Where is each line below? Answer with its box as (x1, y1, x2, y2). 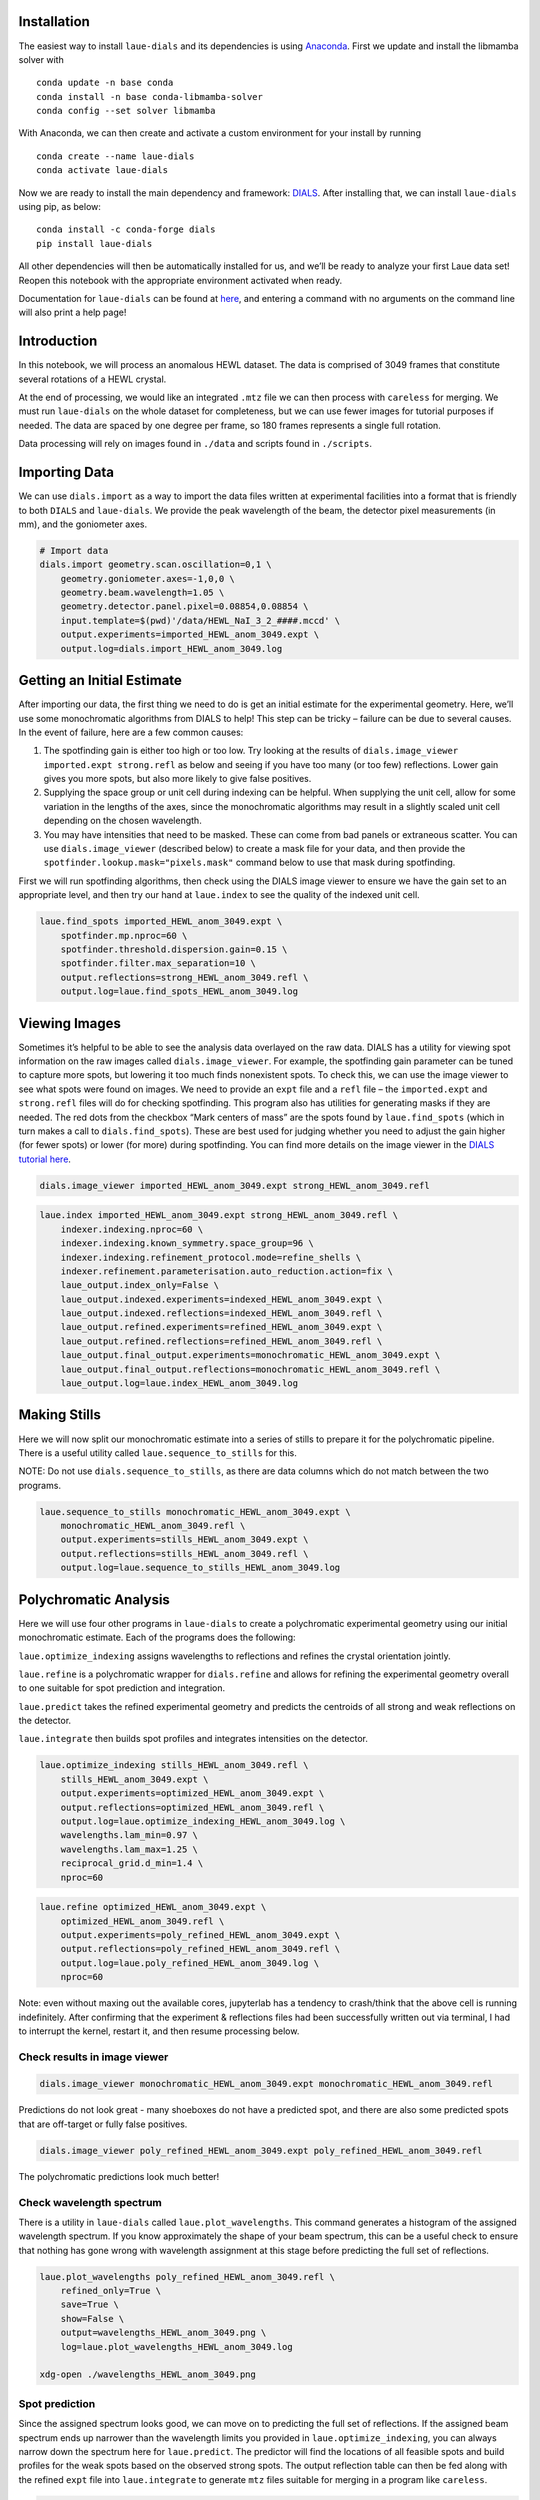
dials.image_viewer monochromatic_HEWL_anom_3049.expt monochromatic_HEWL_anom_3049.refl (39, 2078, 494, 2090)
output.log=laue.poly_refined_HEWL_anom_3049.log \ (60, 1957, 320, 1969)
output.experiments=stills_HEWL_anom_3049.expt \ (60, 1534, 309, 1545)
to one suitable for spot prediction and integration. (18, 1682, 226, 1694)
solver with (18, 53, 64, 65)
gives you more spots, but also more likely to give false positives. (43, 773, 312, 785)
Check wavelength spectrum (18, 2195, 162, 2209)
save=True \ (60, 2299, 120, 2310)
